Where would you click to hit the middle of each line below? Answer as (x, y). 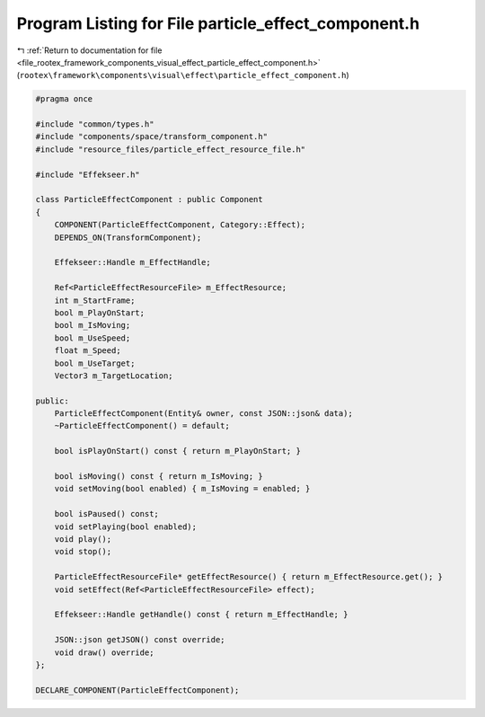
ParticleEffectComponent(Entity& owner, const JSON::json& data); (204, 414)
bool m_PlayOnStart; (100, 313)
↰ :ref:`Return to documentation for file (89, 50)
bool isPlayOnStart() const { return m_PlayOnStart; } (177, 451)
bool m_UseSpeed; (93, 338)
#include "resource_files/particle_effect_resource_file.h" (171, 149)
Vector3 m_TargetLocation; (114, 376)
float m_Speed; (88, 351)
